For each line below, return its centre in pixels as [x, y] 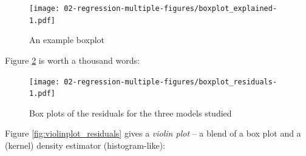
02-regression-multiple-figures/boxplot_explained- [171, 8]
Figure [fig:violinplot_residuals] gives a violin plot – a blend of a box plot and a [153, 133]
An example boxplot [67, 40]
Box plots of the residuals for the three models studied [131, 113]
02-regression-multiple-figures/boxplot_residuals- [171, 82]
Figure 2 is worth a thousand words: [72, 60]
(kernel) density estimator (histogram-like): [85, 145]
